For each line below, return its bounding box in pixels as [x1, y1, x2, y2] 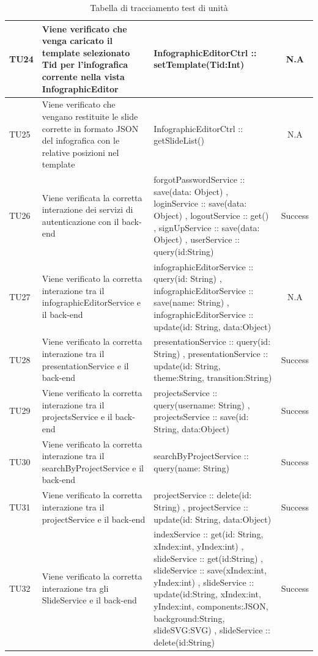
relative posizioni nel [42, 146, 119, 158]
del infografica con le [42, 134, 120, 147]
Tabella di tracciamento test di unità [90, 1, 228, 13]
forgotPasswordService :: [153, 173, 245, 186]
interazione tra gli [42, 581, 109, 594]
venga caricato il [42, 34, 113, 47]
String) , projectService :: [153, 500, 248, 513]
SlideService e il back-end [42, 594, 137, 606]
